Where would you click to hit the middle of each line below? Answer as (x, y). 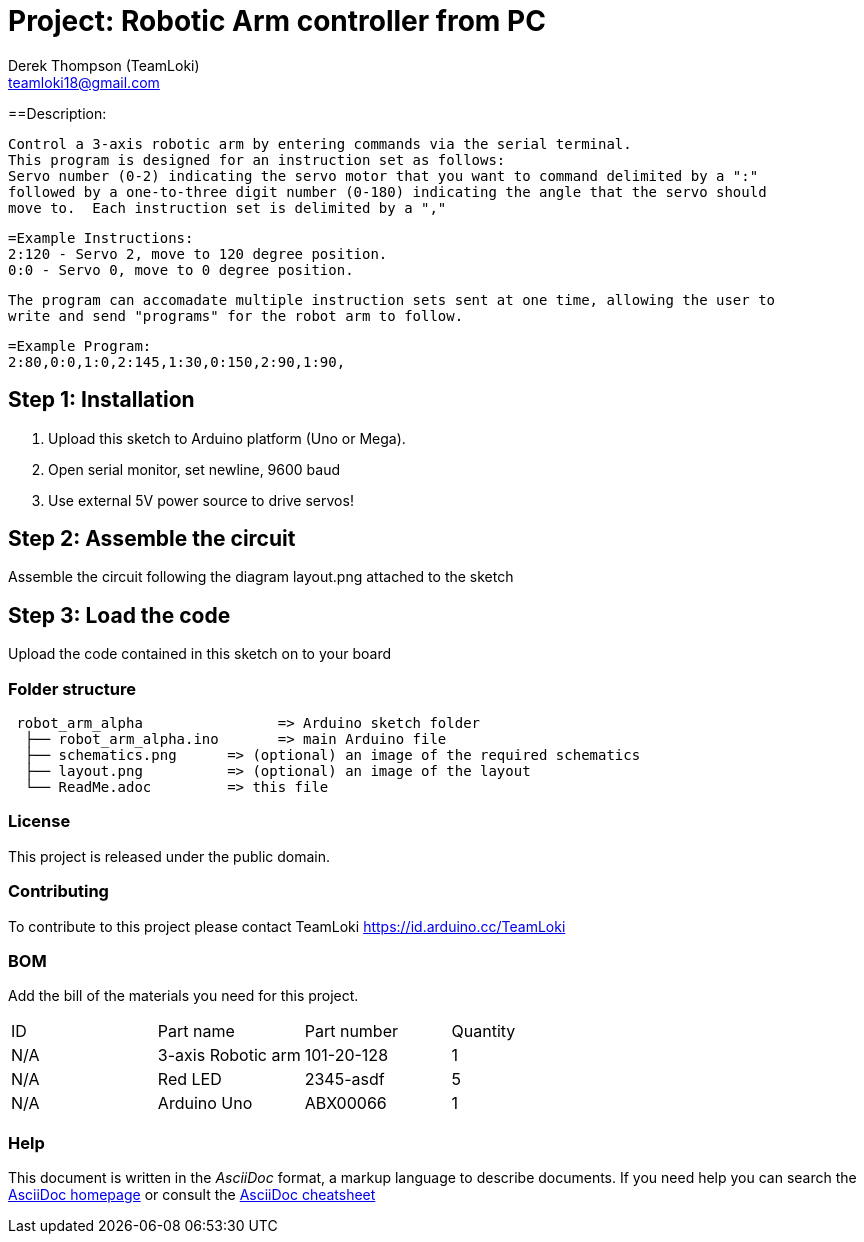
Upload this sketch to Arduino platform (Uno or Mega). (227, 438)
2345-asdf (344, 1079)
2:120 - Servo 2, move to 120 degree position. (198, 253)
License (39, 821)
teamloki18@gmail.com (84, 82)
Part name (196, 1031)
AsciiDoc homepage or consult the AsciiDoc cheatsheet (192, 1195)
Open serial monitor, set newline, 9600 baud (194, 469)
